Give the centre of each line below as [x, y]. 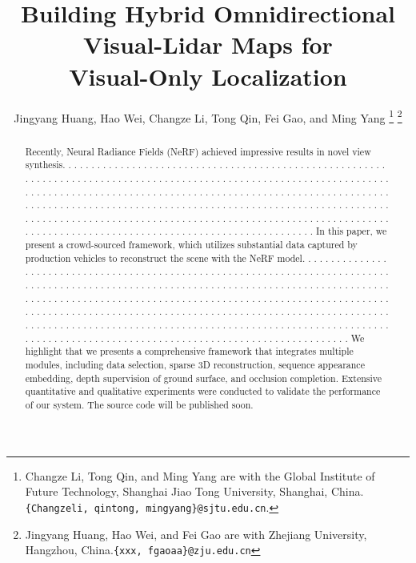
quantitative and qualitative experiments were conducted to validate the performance [203, 391]
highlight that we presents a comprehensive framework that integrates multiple [189, 351]
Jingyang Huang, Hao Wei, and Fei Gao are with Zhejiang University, [196, 534]
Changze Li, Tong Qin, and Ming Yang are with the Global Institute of [200, 475]
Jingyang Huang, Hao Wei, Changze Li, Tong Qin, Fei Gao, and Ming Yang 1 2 [208, 116]
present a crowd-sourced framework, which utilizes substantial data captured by [191, 245]
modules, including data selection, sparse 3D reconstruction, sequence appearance [195, 365]
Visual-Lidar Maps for [208, 44]
